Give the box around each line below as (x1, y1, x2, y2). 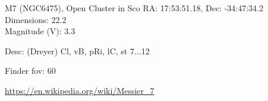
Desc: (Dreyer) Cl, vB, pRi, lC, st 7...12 (5, 44, 150, 57)
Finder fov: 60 (5, 64, 56, 77)
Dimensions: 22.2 (5, 13, 67, 25)
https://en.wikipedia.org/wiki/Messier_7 (5, 84, 155, 96)
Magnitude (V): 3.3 (5, 25, 75, 37)
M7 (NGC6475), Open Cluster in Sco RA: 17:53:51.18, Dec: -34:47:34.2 (5, 2, 264, 14)
